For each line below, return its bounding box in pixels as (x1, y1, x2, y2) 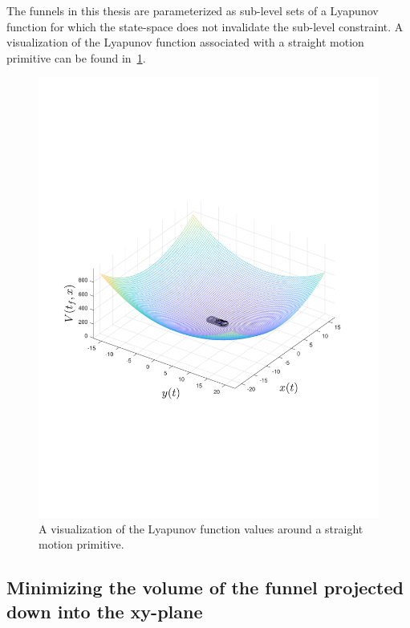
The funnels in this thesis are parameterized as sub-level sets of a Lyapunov (6, 2, 379, 18)
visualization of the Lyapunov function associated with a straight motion (6, 34, 364, 51)
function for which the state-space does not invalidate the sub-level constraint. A (6, 18, 404, 34)
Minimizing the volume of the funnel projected (6, 575, 404, 600)
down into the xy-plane (6, 598, 203, 623)
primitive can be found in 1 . (6, 49, 146, 66)
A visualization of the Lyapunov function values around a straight (39, 520, 363, 537)
